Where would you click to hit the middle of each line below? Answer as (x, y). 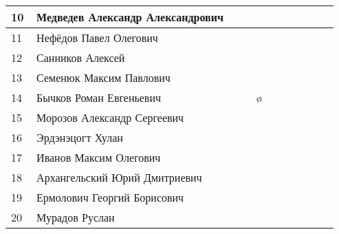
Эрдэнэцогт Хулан (80, 137)
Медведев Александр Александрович (130, 17)
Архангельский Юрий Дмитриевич (119, 177)
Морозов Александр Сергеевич (110, 117)
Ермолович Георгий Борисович (110, 197)
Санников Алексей (81, 57)
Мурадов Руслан (76, 217)
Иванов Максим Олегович (99, 157)
